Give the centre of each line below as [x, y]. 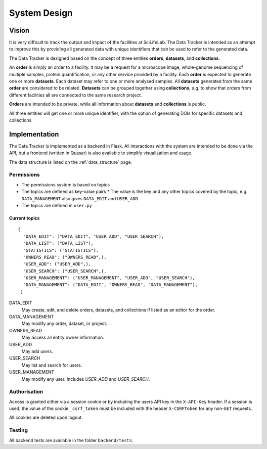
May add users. [37, 351]
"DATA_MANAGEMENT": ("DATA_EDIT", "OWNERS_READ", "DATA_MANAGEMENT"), [110, 285]
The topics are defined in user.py [57, 205]
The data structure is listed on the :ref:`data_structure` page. [71, 162]
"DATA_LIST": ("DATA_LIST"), [58, 243]
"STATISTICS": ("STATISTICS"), [61, 250]
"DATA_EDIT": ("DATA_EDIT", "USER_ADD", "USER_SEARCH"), [93, 236]
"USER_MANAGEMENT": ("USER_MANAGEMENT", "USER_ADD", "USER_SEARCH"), [109, 278]
